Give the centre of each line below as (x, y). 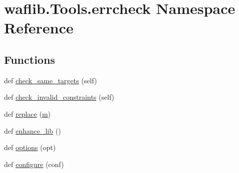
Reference (39, 28)
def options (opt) (30, 147)
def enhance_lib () (33, 130)
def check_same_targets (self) (51, 80)
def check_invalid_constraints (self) (59, 97)
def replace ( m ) (27, 113)
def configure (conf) (34, 164)
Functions (30, 59)
